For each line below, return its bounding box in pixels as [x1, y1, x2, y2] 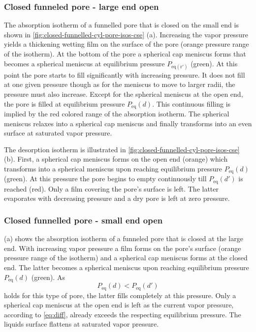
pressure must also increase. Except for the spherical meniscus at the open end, [4, 88, 243, 99]
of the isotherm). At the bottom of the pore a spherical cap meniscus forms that [4, 49, 246, 58]
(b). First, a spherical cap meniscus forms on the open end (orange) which [4, 154, 228, 164]
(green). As [31, 272, 65, 282]
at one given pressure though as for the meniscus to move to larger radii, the [4, 79, 235, 89]
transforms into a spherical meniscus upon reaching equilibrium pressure [4, 163, 223, 173]
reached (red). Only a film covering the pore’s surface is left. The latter [4, 183, 219, 194]
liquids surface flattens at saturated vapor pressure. [4, 319, 159, 329]
